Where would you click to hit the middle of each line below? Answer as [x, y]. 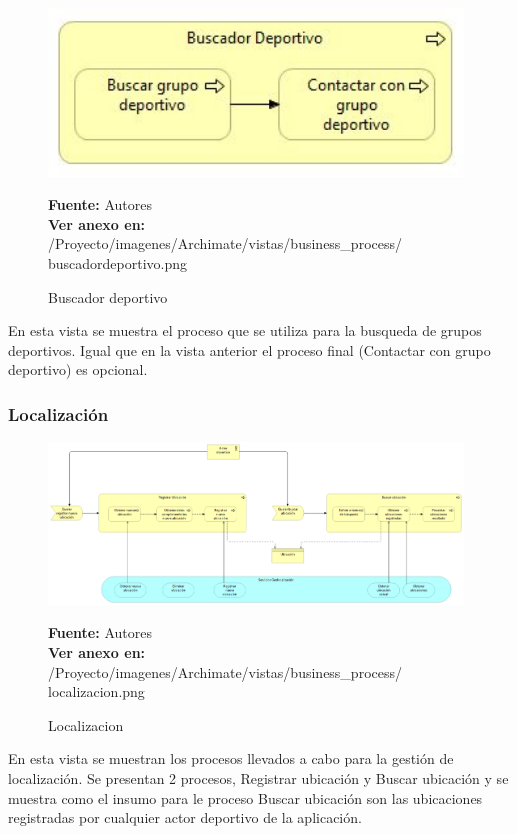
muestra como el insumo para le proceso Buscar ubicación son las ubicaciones [245, 797]
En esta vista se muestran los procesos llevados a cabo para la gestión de [231, 758]
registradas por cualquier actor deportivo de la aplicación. [185, 817]
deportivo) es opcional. [78, 369]
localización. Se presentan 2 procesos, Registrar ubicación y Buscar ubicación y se [258, 777]
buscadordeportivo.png [118, 263]
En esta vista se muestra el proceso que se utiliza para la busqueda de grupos [245, 330]
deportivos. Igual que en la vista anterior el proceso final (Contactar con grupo [249, 349]
